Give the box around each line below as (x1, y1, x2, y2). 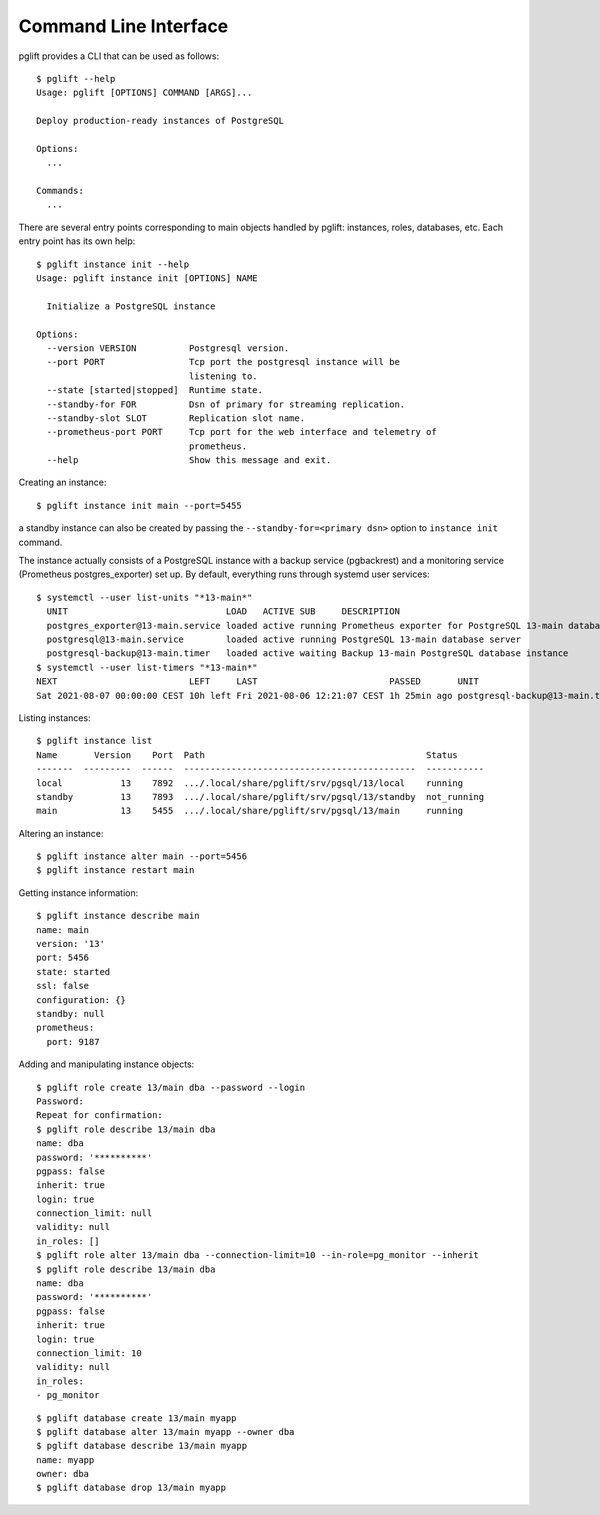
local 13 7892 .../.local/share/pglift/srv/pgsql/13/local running (36, 777, 464, 789)
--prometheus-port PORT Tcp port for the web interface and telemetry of (46, 426, 437, 438)
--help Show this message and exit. (46, 455, 332, 466)
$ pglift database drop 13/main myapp (36, 1482, 227, 1494)
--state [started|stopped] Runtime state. (46, 385, 264, 396)
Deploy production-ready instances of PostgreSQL (36, 115, 285, 127)
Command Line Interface (18, 15, 229, 37)
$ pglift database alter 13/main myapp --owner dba (36, 1426, 295, 1437)
